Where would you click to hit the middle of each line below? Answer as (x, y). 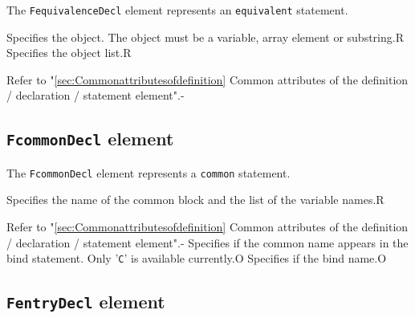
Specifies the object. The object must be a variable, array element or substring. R (205, 37)
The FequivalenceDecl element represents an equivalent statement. (177, 10)
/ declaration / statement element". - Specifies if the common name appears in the (207, 242)
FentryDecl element (86, 302)
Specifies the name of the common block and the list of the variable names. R (195, 200)
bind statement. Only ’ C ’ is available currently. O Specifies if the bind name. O (197, 258)
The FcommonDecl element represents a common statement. (149, 172)
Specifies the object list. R (69, 53)
